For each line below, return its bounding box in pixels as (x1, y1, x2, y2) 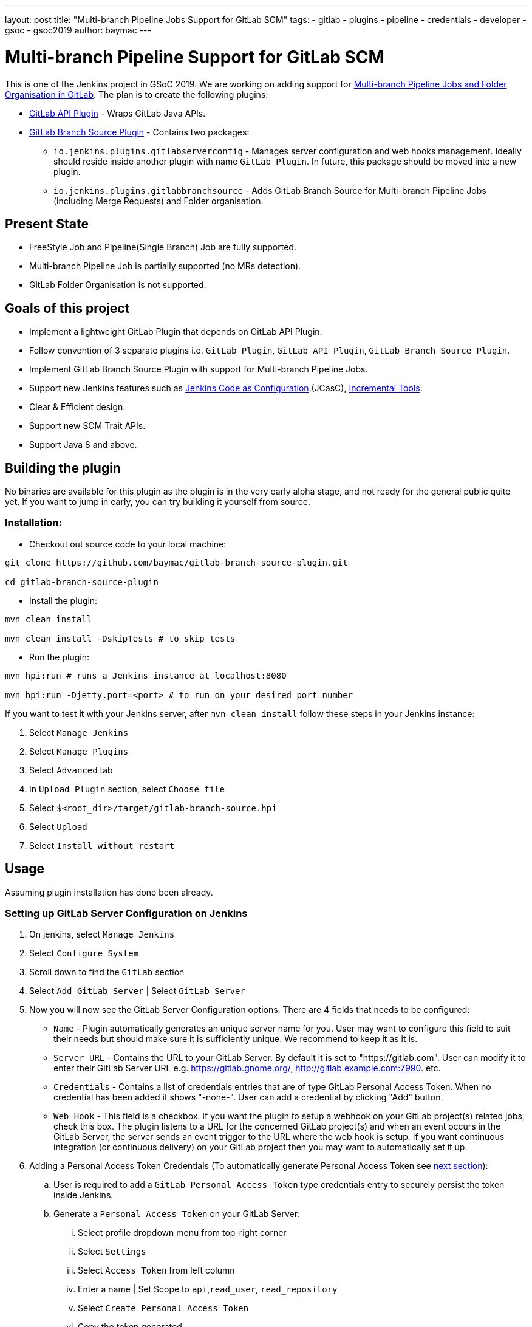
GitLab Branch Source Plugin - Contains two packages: (29, 126, 250, 137)
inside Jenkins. (53, 1190, 114, 1201)
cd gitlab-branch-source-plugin (5, 577, 159, 587)
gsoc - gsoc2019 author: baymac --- (5, 25, 151, 35)
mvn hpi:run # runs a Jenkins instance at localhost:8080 (5, 670, 287, 681)
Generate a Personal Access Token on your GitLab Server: (53, 1209, 300, 1219)
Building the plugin (5, 460, 121, 476)
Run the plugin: (29, 651, 89, 662)
